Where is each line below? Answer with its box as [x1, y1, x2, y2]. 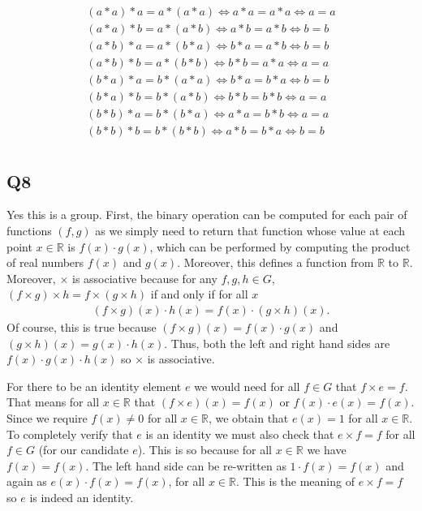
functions [6, 222, 52, 239]
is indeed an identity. [29, 489, 134, 506]
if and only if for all [150, 286, 248, 303]
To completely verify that [6, 425, 133, 442]
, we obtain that [208, 410, 289, 427]
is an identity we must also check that [145, 425, 334, 442]
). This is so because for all [137, 441, 272, 458]
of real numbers [6, 254, 84, 271]
